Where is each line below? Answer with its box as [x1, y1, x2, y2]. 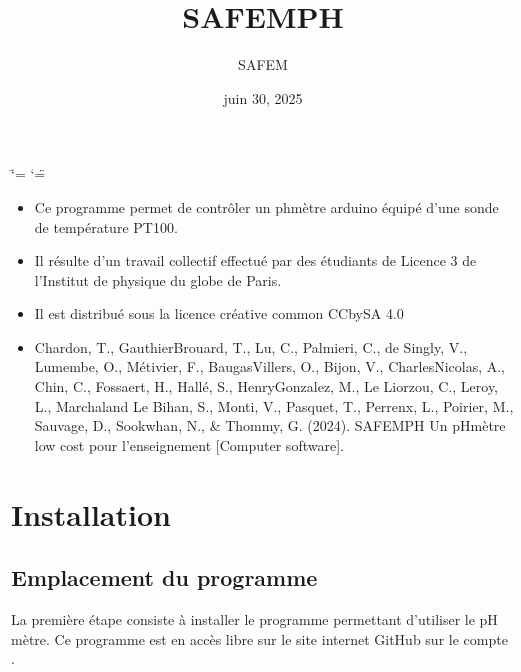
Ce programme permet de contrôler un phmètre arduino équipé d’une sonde [34, 196, 499, 217]
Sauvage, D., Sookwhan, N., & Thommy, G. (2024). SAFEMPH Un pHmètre [34, 415, 506, 436]
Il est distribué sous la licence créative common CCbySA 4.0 [34, 303, 404, 324]
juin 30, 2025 [223, 87, 303, 108]
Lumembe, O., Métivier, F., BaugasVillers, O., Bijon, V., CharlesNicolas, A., [34, 356, 506, 377]
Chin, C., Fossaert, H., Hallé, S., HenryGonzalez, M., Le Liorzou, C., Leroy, [34, 376, 498, 397]
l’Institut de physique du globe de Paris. [34, 269, 282, 290]
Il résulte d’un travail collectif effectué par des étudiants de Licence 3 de [34, 250, 477, 271]
